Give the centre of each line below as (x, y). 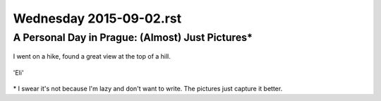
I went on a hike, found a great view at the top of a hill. (92, 57)
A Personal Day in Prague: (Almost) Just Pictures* (133, 37)
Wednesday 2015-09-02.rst (97, 18)
